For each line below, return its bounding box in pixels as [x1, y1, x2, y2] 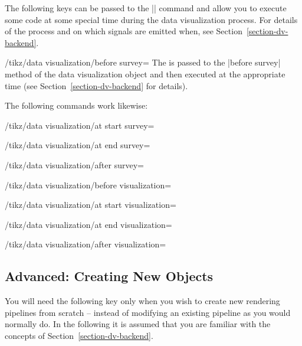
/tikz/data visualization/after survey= [5, 158, 144, 171]
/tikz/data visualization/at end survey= [5, 139, 150, 151]
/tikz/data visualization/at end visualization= [5, 218, 172, 230]
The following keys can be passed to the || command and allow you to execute [5, 2, 287, 14]
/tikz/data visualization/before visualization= [5, 178, 172, 191]
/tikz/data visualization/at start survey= [5, 119, 155, 131]
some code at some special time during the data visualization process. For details [5, 13, 298, 25]
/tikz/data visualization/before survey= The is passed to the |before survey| [5, 56, 281, 68]
